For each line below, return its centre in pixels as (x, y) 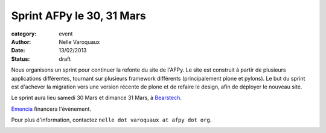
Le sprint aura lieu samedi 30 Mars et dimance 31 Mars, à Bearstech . (97, 98)
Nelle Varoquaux (79, 42)
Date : (18, 51)
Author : (21, 42)
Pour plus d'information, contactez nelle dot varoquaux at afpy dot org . (111, 120)
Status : (21, 59)
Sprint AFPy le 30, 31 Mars (78, 16)
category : (24, 34)
